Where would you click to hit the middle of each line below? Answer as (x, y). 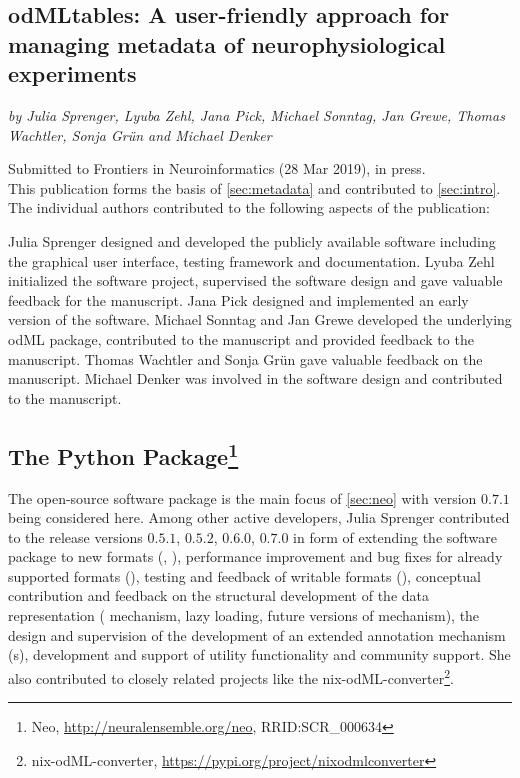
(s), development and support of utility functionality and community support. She (259, 654)
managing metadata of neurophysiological (227, 43)
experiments (72, 73)
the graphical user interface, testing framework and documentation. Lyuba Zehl (251, 260)
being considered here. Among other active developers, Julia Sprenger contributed (259, 517)
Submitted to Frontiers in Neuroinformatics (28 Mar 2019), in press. (217, 168)
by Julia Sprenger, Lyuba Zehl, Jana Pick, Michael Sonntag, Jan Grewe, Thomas (256, 114)
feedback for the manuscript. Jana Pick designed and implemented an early (238, 299)
